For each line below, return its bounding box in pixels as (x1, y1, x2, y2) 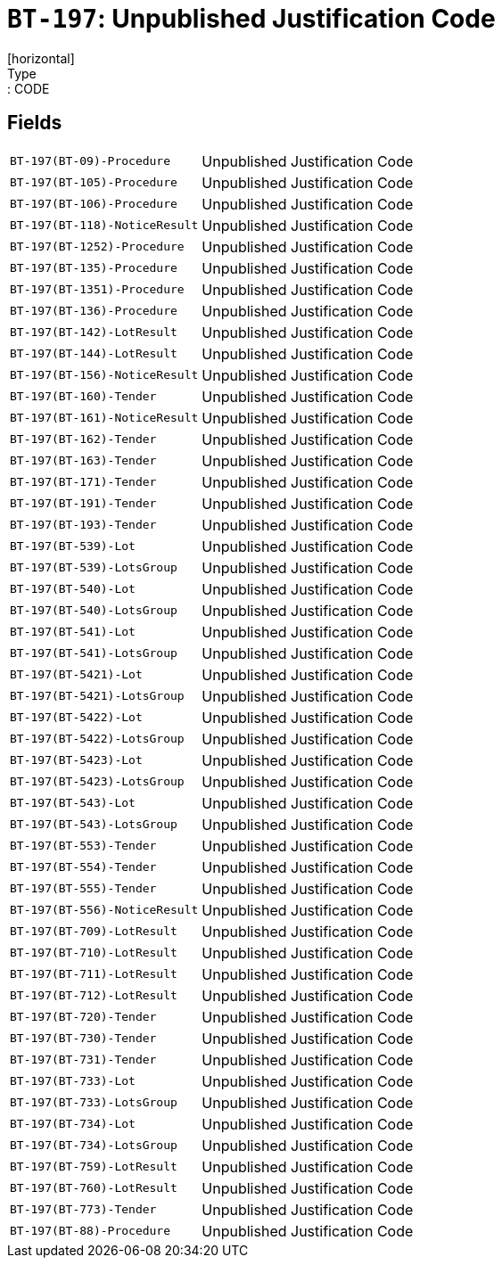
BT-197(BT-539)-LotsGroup (10, 561, 177, 575)
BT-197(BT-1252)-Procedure (10, 240, 185, 254)
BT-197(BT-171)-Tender (10, 475, 157, 489)
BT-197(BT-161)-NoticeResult (10, 411, 199, 425)
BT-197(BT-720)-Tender (10, 1010, 157, 1024)
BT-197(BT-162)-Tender (10, 432, 157, 447)
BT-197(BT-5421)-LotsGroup (10, 689, 185, 703)
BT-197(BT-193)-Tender (10, 518, 157, 532)
